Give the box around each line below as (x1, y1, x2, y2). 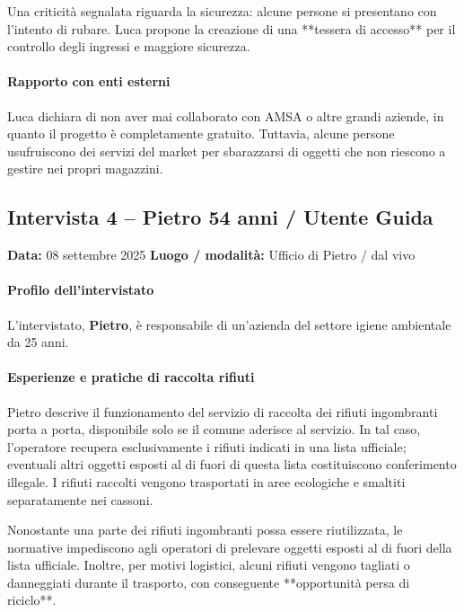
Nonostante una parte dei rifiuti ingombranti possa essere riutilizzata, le (7, 520, 403, 539)
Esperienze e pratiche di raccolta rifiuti (7, 368, 255, 386)
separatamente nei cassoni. (7, 490, 153, 509)
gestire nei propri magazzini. (7, 159, 163, 178)
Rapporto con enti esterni (7, 72, 171, 91)
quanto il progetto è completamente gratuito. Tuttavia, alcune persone (7, 124, 395, 143)
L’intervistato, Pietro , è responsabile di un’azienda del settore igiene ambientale (7, 315, 451, 333)
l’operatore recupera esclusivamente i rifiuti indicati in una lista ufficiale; (7, 437, 407, 456)
